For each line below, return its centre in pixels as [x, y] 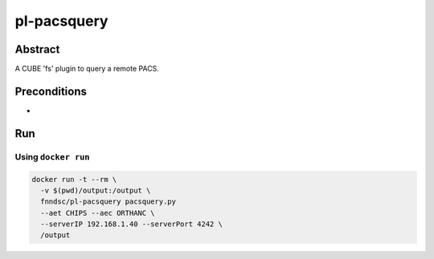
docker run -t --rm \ [74, 179]
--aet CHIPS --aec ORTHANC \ [98, 213]
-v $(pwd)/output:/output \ [96, 190]
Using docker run [52, 156]
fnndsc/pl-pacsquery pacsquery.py [108, 202]
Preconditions [51, 91]
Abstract [37, 49]
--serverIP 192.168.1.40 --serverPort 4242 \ [131, 224]
